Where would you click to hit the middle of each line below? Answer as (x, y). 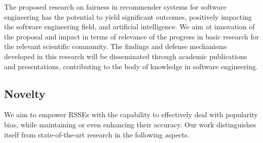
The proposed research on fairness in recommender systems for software (115, 7)
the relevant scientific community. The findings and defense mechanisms (116, 46)
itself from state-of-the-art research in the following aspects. (97, 134)
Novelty (25, 93)
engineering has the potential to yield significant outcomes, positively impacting (128, 16)
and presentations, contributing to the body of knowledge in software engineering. (131, 66)
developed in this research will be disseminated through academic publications (126, 56)
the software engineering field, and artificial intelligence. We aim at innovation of (129, 27)
